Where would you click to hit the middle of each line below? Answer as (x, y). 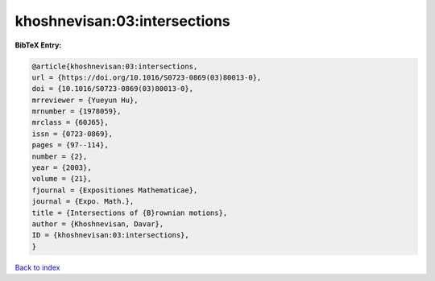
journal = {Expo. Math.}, (83, 202)
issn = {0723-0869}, (72, 134)
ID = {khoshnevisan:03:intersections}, (110, 235)
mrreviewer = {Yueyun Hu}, (85, 100)
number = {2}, (60, 156)
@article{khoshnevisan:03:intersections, (115, 66)
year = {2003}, (62, 168)
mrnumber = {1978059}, (77, 112)
